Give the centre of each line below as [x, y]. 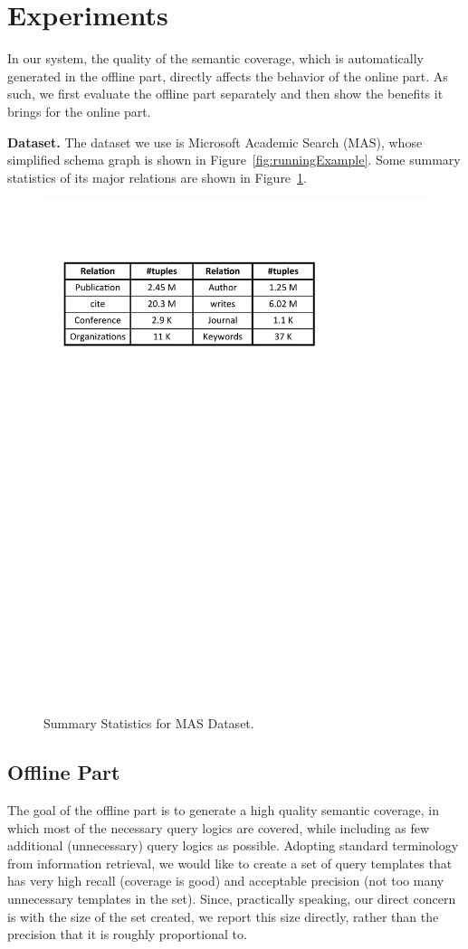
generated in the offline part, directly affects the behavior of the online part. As [228, 76]
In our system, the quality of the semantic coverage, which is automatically [216, 58]
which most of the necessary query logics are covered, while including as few [218, 827]
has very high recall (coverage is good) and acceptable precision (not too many [226, 881]
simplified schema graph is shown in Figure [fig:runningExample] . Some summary [234, 160]
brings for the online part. [79, 111]
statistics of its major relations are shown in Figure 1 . [157, 177]
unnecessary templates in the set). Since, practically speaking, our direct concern [232, 898]
